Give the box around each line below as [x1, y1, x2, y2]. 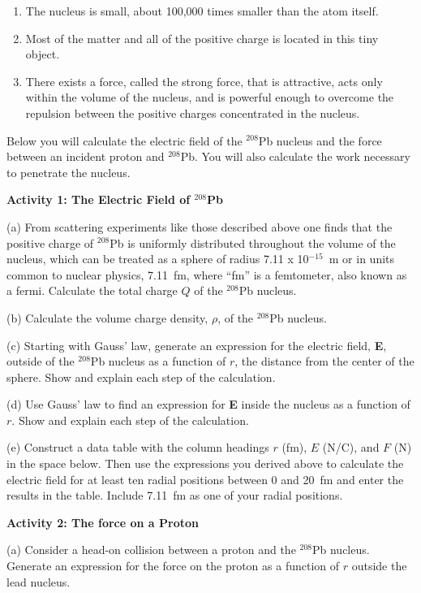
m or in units [329, 250, 395, 267]
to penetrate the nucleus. [6, 163, 131, 180]
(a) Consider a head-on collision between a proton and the [6, 541, 296, 558]
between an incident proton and [6, 148, 165, 165]
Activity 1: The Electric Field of [6, 191, 191, 208]
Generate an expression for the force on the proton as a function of [6, 557, 340, 574]
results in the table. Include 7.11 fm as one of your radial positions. [6, 487, 343, 504]
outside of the [6, 353, 75, 370]
